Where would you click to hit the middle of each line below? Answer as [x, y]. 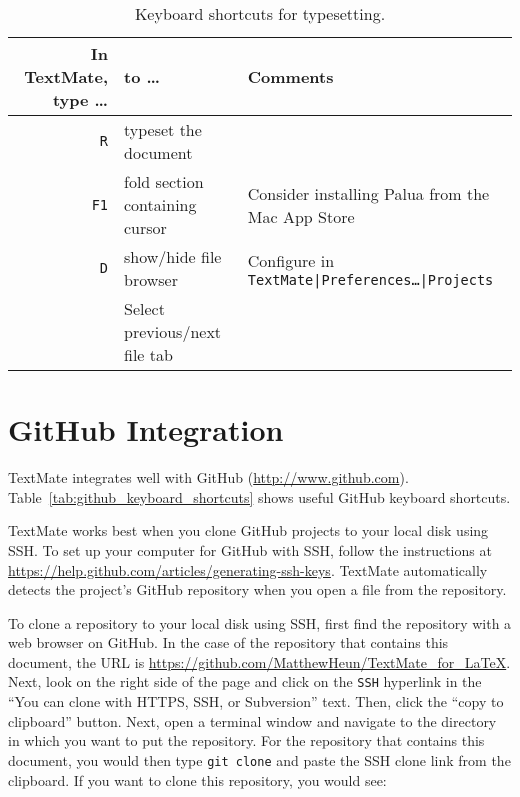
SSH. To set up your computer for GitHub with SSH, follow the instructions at [250, 549]
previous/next [173, 331]
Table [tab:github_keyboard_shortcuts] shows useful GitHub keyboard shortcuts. [259, 496]
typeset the [163, 129]
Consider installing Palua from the [368, 193]
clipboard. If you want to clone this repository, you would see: [197, 779]
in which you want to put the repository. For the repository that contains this [246, 740]
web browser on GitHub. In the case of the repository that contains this [228, 642]
